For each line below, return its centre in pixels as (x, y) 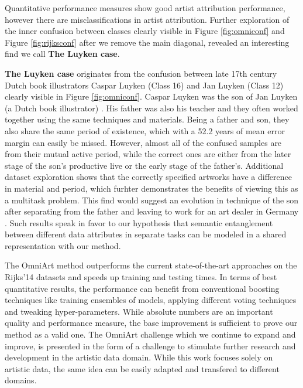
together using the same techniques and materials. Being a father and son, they (147, 119)
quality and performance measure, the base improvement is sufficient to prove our (151, 323)
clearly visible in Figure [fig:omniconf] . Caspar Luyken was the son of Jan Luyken (151, 96)
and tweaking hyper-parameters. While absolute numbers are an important (139, 311)
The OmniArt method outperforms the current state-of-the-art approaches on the (151, 265)
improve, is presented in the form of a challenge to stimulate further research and (150, 346)
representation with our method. (63, 245)
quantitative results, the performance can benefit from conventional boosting (142, 288)
